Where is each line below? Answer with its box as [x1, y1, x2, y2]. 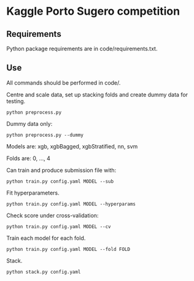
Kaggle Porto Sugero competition [6, 4, 180, 18]
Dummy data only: [6, 120, 53, 127]
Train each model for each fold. [6, 234, 86, 242]
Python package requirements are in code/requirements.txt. [6, 45, 158, 52]
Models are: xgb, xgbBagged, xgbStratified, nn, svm [6, 142, 138, 150]
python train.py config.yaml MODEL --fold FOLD [6, 246, 131, 252]
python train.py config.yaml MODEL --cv [6, 223, 112, 229]
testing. [6, 97, 26, 105]
